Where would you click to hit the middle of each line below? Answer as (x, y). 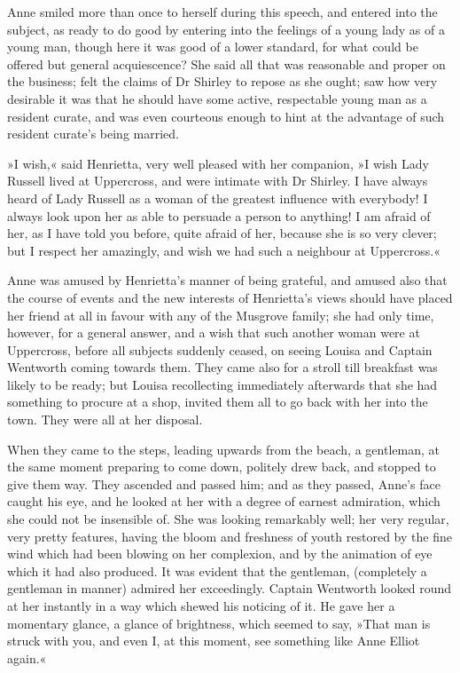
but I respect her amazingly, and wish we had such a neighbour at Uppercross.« (224, 250)
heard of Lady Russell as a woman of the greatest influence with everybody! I (218, 198)
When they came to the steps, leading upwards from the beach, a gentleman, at (223, 449)
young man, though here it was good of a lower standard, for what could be (213, 47)
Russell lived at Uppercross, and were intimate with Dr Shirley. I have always (218, 181)
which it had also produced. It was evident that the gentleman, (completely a (217, 570)
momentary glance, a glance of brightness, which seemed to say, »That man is (219, 623)
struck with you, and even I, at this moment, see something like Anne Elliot (214, 641)
